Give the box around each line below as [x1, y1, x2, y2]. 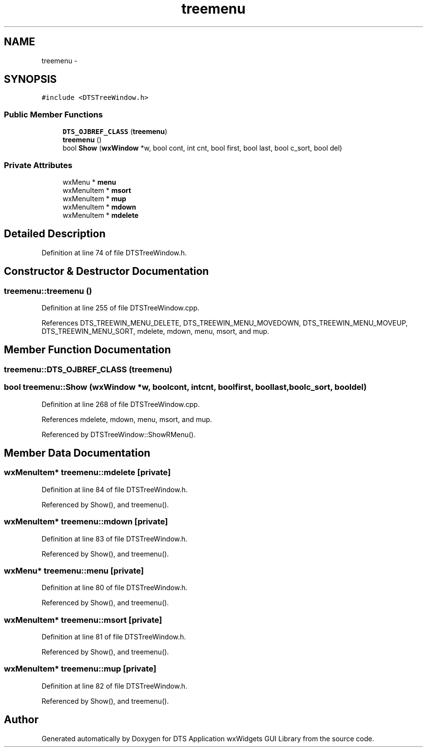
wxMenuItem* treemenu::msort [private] [4, 615, 162, 625]
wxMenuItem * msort [62, 186, 131, 194]
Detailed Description [4, 228, 106, 240]
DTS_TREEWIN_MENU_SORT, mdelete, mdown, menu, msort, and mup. [41, 327, 270, 335]
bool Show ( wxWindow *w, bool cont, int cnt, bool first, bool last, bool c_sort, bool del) [62, 144, 342, 153]
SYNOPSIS [4, 73, 57, 86]
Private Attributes [4, 160, 73, 170]
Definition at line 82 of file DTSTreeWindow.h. [41, 681, 188, 690]
